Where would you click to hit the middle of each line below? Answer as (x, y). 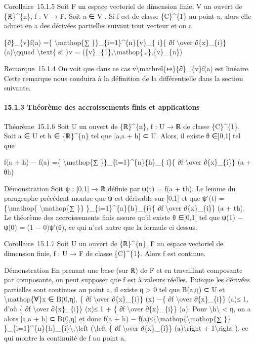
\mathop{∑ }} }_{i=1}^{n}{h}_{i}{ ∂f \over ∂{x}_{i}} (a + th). (142, 207)
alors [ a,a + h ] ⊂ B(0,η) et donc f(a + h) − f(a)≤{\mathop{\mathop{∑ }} (118, 318)
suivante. (17, 88)
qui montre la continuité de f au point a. (65, 337)
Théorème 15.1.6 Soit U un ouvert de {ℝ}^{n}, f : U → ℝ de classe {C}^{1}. (122, 126)
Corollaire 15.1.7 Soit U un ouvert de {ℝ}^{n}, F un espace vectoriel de (114, 243)
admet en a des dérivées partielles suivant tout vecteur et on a (98, 25)
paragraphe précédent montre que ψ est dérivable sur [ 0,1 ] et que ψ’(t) (110, 198)
